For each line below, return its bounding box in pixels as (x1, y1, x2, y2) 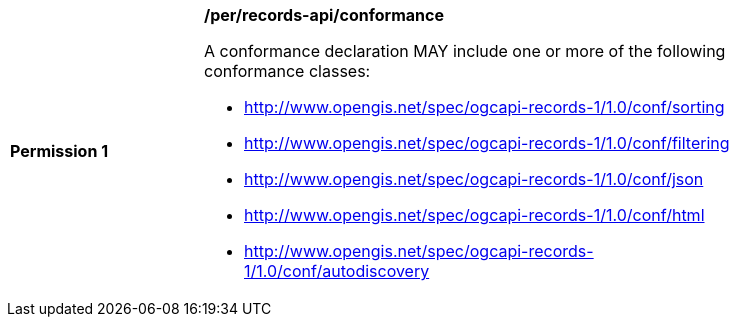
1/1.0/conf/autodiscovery (244, 261, 430, 281)
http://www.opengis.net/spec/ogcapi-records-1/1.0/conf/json (244, 169, 704, 189)
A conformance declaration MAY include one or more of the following (204, 41, 726, 61)
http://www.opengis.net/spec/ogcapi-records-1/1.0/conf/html (244, 205, 705, 225)
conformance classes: (204, 61, 371, 81)
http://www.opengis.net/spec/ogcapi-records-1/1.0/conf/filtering (244, 133, 730, 153)
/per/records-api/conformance (204, 5, 444, 25)
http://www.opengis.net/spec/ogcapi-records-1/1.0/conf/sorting (244, 97, 725, 117)
